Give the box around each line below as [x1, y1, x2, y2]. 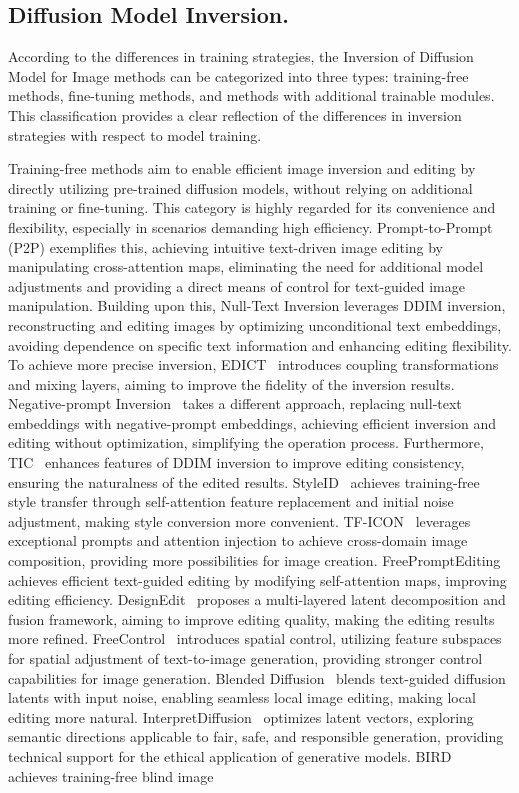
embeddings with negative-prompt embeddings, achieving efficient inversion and [8, 412, 496, 433]
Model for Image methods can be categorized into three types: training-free [8, 65, 469, 86]
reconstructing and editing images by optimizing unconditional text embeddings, [8, 314, 502, 335]
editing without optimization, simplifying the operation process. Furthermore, [8, 432, 484, 453]
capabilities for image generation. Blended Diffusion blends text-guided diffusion [8, 667, 506, 688]
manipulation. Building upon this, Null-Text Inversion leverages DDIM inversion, [8, 295, 506, 316]
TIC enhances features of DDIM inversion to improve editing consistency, [8, 452, 465, 473]
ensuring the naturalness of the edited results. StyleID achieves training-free [8, 471, 480, 492]
